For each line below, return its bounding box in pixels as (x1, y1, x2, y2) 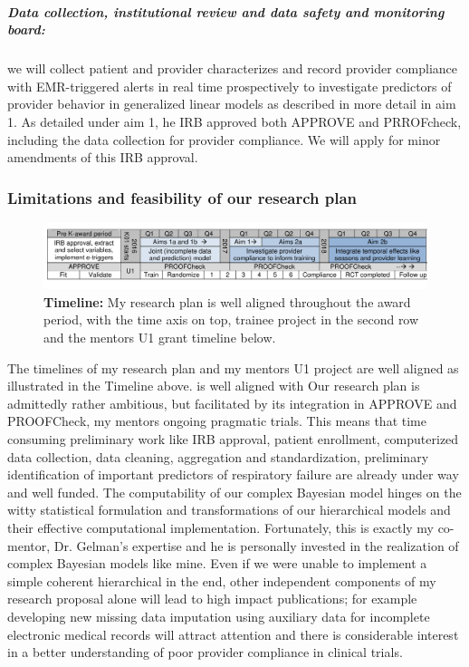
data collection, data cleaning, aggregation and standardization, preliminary (7, 447, 429, 466)
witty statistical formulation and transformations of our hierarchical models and (7, 500, 451, 519)
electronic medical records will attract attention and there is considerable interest (7, 624, 459, 643)
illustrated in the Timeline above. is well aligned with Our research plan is (7, 376, 420, 395)
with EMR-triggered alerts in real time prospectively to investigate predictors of (7, 76, 452, 95)
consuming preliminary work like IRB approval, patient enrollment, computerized (7, 429, 459, 448)
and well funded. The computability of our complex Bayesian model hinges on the (7, 482, 462, 501)
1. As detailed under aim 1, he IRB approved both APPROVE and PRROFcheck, (7, 111, 462, 130)
